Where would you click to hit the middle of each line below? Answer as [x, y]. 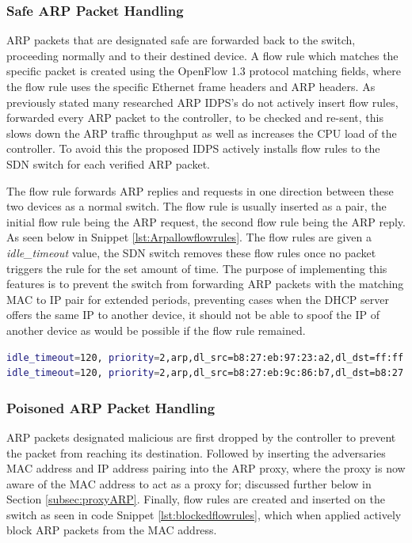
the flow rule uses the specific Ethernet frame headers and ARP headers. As [191, 86]
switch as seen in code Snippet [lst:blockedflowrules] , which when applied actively [204, 514]
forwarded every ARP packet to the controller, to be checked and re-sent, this [195, 118]
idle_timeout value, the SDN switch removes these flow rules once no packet [191, 252]
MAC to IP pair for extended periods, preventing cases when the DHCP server [198, 299]
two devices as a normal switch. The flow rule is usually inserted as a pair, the [196, 206]
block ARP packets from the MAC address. [112, 530]
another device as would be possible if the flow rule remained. [156, 330]
